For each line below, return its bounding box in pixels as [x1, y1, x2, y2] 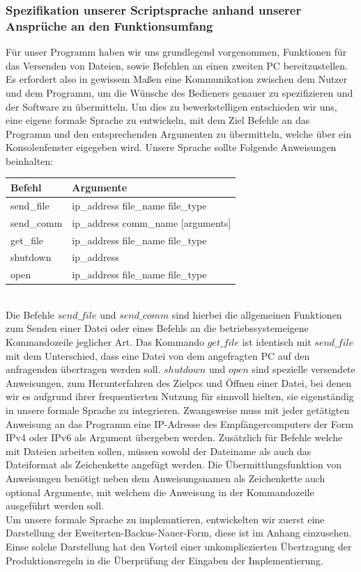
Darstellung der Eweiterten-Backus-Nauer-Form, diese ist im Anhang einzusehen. [6, 525, 352, 540]
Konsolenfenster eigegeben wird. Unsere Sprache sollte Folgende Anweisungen [6, 140, 337, 154]
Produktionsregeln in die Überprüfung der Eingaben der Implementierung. [6, 553, 323, 567]
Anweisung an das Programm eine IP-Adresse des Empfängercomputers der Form [6, 416, 353, 431]
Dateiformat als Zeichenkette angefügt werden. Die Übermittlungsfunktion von [6, 457, 342, 472]
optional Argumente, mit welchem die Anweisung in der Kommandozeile [6, 484, 314, 499]
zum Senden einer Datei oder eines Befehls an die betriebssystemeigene [6, 321, 309, 335]
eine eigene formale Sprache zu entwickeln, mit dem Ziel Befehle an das [6, 113, 310, 127]
